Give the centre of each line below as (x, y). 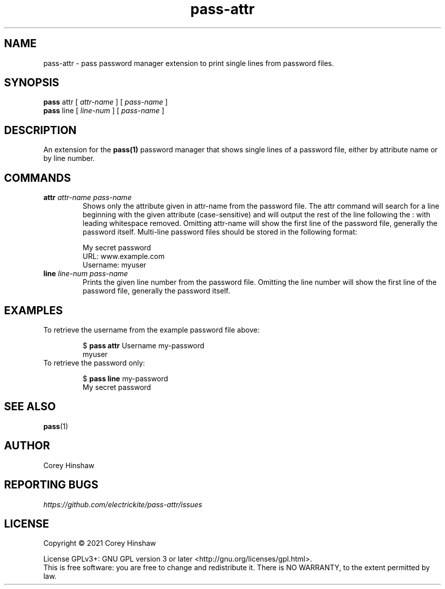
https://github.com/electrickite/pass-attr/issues (123, 504)
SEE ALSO (30, 407)
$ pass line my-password (125, 378)
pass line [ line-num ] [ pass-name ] (104, 111)
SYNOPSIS (32, 83)
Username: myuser (114, 265)
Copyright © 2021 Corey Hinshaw (100, 543)
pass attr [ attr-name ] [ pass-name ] (106, 102)
